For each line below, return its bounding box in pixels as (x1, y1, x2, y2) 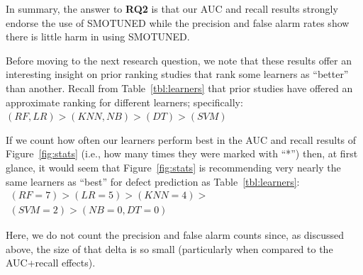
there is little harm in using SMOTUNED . (6, 29, 190, 44)
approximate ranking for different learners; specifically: (6, 94, 243, 109)
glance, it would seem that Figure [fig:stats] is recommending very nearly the (6, 159, 341, 174)
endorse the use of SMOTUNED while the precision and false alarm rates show (6, 15, 350, 30)
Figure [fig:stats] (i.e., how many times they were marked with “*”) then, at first (6, 146, 358, 161)
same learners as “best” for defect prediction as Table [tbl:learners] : (6, 174, 300, 189)
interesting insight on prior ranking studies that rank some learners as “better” (6, 67, 349, 82)
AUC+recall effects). (6, 255, 96, 270)
